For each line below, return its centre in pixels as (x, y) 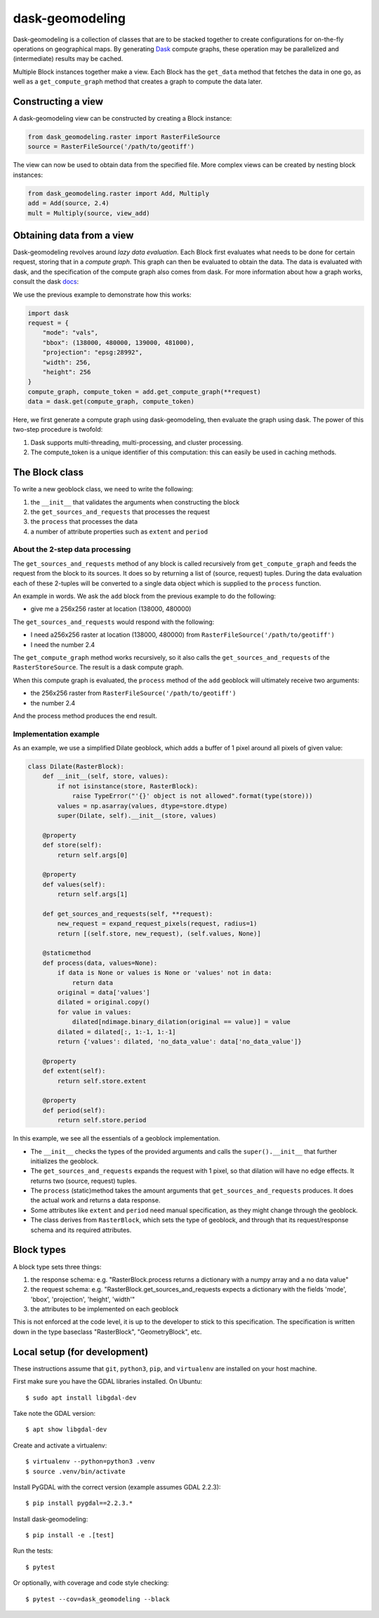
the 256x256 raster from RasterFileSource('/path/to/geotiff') (133, 693)
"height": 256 (67, 372)
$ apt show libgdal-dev (66, 1430)
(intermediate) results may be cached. (68, 59)
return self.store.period (102, 1120)
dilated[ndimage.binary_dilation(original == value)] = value (181, 1022)
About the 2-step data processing (72, 550)
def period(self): (74, 1110)
